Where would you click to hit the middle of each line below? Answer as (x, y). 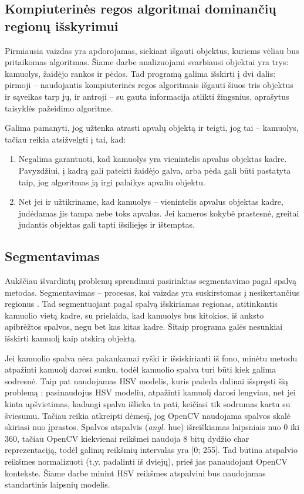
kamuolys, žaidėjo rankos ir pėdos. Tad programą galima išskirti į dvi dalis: (140, 73)
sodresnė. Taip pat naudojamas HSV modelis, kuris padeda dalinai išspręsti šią (147, 380)
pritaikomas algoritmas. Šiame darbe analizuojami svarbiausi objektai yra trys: (147, 62)
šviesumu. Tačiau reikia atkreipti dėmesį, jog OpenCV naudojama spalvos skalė (148, 415)
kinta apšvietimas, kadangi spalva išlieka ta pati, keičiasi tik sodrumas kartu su (148, 404)
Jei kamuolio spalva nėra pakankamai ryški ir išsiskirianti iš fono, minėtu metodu (151, 358)
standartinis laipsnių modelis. (58, 484)
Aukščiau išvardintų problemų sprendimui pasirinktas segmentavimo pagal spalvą (151, 281)
